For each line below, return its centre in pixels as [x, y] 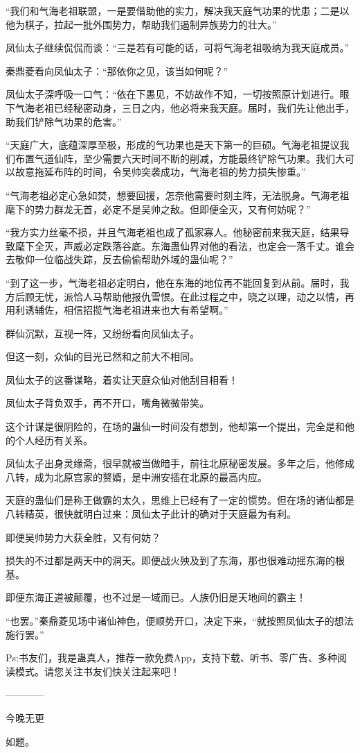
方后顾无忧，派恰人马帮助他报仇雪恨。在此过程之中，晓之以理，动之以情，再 [180, 296]
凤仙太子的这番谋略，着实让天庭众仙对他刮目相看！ [122, 379]
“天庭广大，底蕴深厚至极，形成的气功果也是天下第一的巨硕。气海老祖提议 [173, 145]
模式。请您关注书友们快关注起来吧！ [97, 671]
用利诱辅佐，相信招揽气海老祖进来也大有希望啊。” [117, 310]
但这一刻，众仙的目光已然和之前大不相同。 [102, 356]
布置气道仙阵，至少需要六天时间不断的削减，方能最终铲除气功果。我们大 [180, 158]
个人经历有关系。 [54, 440]
